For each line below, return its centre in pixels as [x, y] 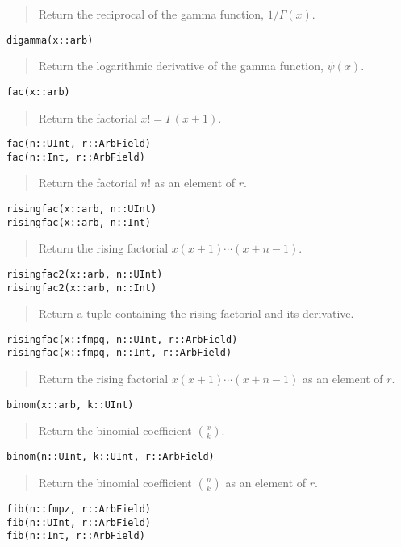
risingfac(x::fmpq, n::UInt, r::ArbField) [122, 339]
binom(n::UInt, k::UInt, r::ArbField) [111, 457]
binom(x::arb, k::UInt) [70, 405]
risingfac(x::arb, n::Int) [79, 222]
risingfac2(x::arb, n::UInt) [85, 274]
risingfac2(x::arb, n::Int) [82, 288]
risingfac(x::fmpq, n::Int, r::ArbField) [119, 353]
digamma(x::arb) [50, 40]
